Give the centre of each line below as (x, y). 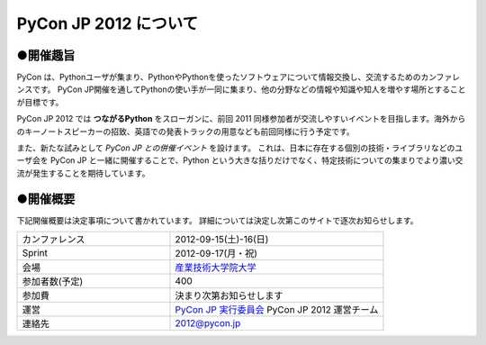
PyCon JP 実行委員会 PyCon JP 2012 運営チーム (277, 310)
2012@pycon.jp (208, 323)
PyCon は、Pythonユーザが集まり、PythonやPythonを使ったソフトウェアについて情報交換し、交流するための (219, 77)
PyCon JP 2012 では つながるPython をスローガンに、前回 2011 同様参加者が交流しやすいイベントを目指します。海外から (241, 119)
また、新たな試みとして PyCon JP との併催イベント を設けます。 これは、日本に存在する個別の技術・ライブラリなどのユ (240, 148)
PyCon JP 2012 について (108, 23)
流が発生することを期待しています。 (83, 173)
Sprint (35, 253)
